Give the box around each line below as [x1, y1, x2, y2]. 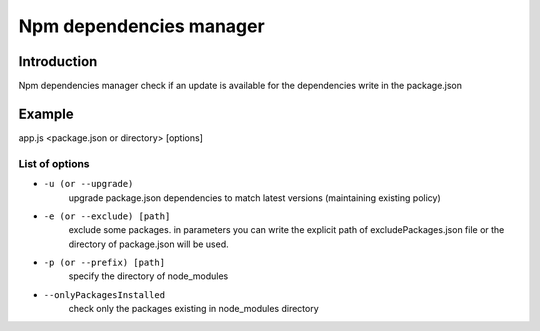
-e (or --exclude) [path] [43, 210, 171, 222]
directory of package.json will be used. [68, 238, 229, 250]
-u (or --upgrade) [43, 178, 134, 190]
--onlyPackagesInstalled [43, 289, 165, 300]
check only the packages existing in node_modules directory [68, 303, 319, 315]
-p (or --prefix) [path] [43, 257, 165, 269]
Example [18, 105, 74, 122]
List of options [18, 156, 90, 170]
